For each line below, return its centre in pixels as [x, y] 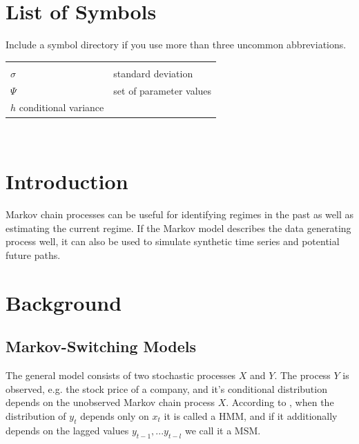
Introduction [67, 181]
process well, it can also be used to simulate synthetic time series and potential [173, 241]
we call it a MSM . [223, 430]
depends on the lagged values [67, 430]
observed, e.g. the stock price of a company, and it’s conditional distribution [166, 388]
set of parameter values [163, 90]
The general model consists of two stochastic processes [121, 375]
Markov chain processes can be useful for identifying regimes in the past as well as [179, 214]
